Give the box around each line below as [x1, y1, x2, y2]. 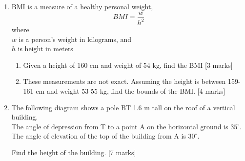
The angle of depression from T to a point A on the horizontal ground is [11, 121, 228, 131]
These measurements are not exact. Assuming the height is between [23, 76, 226, 86]
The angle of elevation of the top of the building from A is [11, 131, 186, 141]
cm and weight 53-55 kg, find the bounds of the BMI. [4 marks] [36, 85, 225, 96]
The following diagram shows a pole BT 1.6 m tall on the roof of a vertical [11, 102, 235, 112]
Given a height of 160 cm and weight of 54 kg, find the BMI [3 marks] [23, 60, 233, 70]
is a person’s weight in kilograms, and [19, 34, 132, 44]
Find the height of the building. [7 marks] [11, 147, 136, 157]
